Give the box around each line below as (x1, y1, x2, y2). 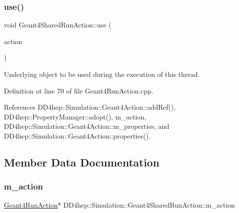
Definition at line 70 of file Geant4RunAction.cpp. (4, 85, 153, 95)
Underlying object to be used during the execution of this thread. (4, 69, 200, 79)
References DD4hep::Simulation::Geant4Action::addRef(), (4, 102, 176, 112)
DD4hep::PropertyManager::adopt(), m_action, (4, 111, 147, 121)
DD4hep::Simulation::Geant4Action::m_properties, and (4, 121, 170, 131)
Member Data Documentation (4, 154, 160, 169)
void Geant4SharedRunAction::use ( (4, 20, 111, 30)
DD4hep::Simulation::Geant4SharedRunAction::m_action (63, 199, 235, 210)
